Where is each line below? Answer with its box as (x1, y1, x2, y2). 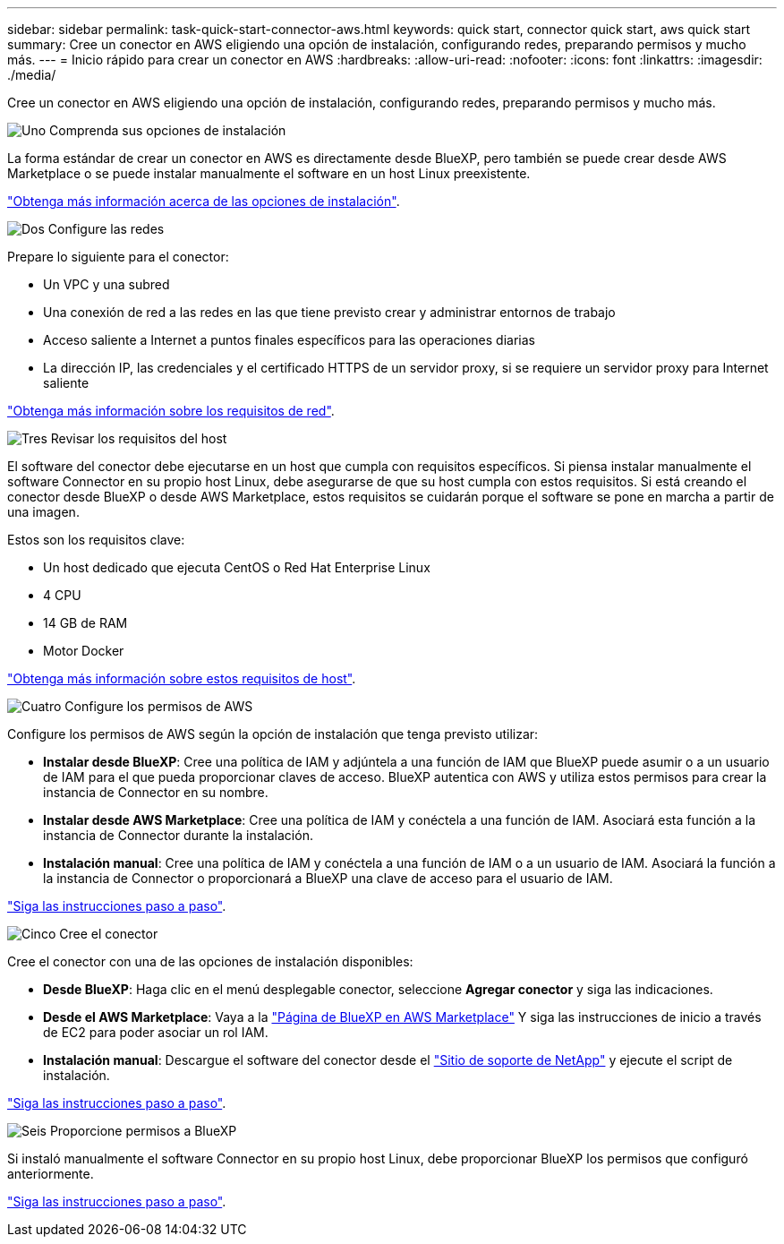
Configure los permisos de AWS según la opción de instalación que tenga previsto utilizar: (7, 726, 539, 742)
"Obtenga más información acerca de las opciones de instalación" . (7, 193, 400, 209)
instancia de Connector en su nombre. (43, 785, 268, 800)
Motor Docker (43, 643, 124, 658)
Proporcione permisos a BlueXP (49, 1123, 237, 1138)
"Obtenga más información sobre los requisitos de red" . (7, 403, 335, 418)
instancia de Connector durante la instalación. (43, 828, 313, 843)
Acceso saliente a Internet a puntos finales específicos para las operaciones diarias (43, 332, 535, 347)
